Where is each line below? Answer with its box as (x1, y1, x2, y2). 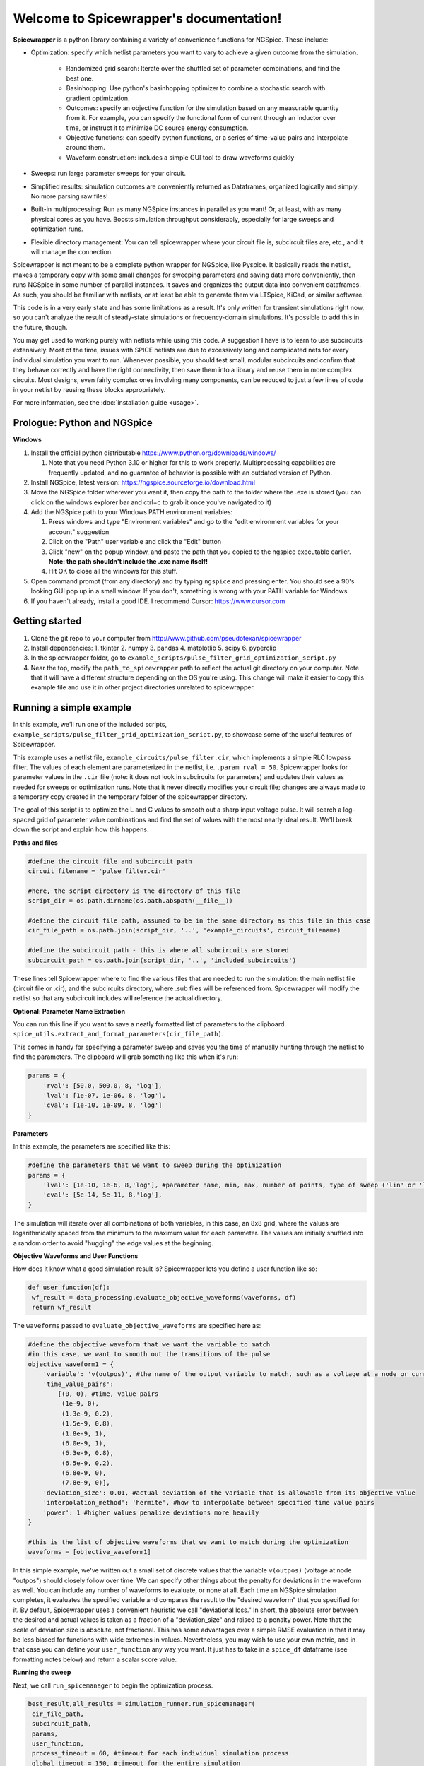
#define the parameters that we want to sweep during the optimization (28, 1161, 282, 1169)
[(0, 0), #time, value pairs (57, 1389, 159, 1398)
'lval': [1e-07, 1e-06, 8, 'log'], (42, 1091, 166, 1100)
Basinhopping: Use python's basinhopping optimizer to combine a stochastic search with (66, 84, 326, 93)
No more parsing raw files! (30, 192, 109, 201)
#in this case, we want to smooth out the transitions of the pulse (28, 1350, 271, 1358)
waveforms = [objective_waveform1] (28, 1548, 151, 1556)
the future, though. (13, 323, 68, 331)
